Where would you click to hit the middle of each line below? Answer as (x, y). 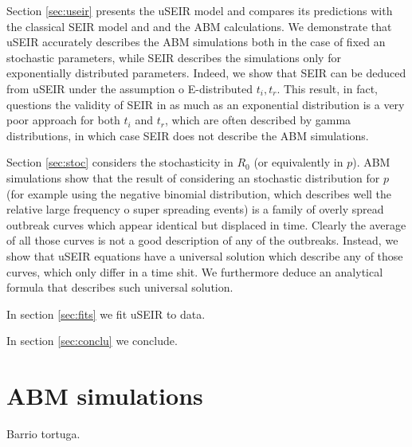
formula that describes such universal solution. (120, 287)
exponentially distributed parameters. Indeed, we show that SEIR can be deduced (206, 73)
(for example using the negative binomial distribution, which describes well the (199, 193)
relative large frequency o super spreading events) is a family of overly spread (195, 209)
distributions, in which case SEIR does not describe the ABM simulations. (188, 135)
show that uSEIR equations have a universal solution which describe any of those (205, 255)
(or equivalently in (298, 162)
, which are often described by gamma (258, 120)
